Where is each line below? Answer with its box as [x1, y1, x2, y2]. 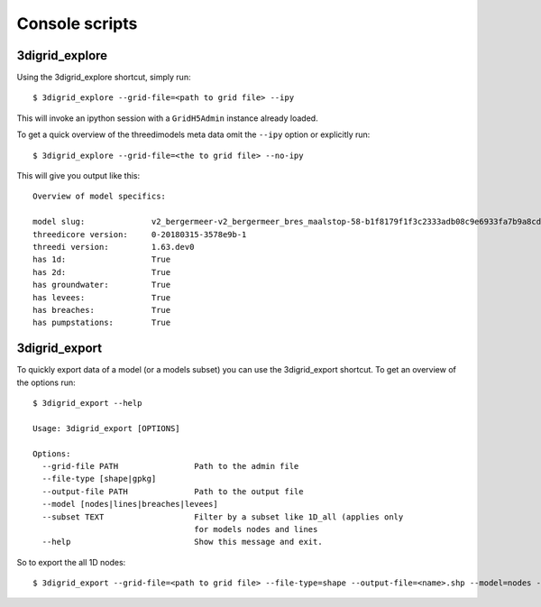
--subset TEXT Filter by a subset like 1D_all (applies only [41, 511, 404, 522]
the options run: [16, 377, 76, 388]
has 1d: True [32, 254, 171, 265]
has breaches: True [32, 305, 171, 315]
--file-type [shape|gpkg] [41, 474, 157, 484]
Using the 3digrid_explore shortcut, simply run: [16, 72, 191, 83]
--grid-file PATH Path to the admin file [41, 461, 299, 471]
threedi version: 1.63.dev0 [32, 242, 195, 252]
